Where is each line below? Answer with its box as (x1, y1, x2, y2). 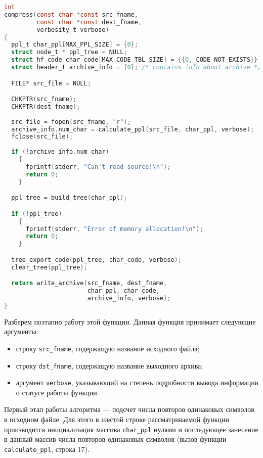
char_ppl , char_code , (87, 287, 160, 295)
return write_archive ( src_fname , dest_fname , (11, 280, 167, 287)
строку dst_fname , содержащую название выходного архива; (16, 360, 203, 371)
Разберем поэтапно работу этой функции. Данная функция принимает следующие (4, 316, 256, 327)
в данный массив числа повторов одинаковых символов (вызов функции (4, 434, 227, 444)
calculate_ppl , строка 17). (4, 443, 90, 454)
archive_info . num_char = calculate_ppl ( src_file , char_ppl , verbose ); (11, 125, 254, 133)
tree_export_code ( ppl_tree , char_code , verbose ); (11, 256, 182, 263)
